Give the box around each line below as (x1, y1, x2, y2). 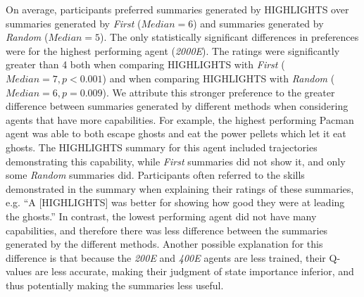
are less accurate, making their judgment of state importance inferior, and (34, 264, 354, 279)
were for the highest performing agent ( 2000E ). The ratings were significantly (6, 43, 340, 58)
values (6, 264, 32, 279)
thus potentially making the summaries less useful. (6, 277, 224, 292)
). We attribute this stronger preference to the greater (102, 84, 335, 99)
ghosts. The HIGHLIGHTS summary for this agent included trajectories (6, 139, 318, 154)
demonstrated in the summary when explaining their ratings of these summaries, (6, 181, 354, 196)
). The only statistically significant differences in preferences (100, 30, 359, 44)
